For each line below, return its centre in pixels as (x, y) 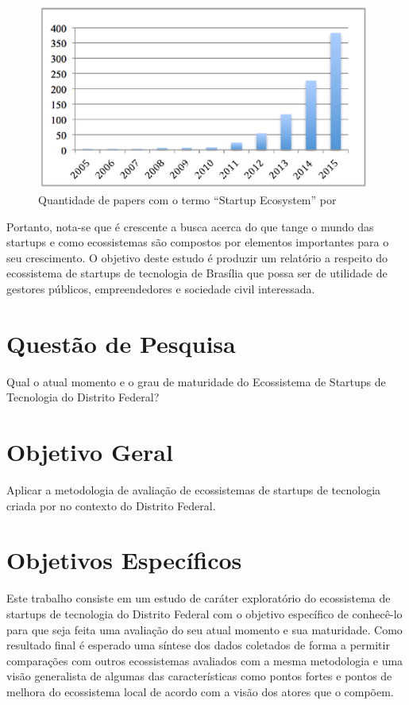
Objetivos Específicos (124, 560)
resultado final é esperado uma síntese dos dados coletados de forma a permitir (198, 645)
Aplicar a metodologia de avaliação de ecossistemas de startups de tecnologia (194, 490)
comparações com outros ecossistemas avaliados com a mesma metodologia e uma (205, 660)
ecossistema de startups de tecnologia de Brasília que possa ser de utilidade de (197, 273)
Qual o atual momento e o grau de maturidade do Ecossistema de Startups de (196, 381)
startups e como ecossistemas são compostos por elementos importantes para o (198, 242)
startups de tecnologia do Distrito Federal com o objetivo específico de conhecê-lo (204, 613)
